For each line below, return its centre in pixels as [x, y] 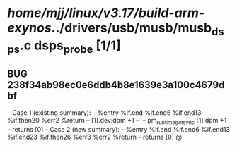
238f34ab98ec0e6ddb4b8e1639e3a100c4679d [116, 85]
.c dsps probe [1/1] [70, 47]
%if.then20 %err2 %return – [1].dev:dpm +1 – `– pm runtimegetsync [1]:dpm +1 [117, 121]
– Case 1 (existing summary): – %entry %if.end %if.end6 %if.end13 [104, 113]
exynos [29, 28]
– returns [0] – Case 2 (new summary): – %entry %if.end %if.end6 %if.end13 [118, 129]
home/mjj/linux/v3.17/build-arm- [106, 13]
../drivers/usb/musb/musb [132, 28]
